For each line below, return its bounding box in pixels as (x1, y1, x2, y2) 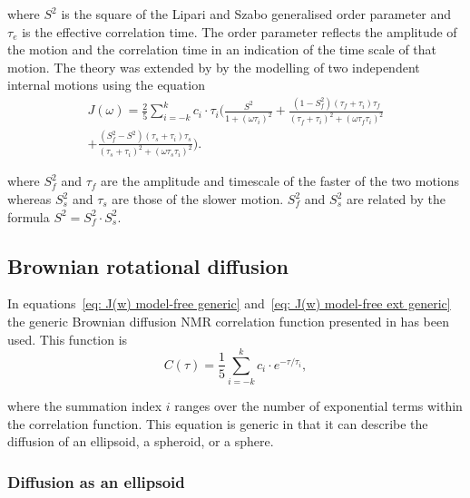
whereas (7, 190, 52, 208)
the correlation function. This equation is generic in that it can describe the (7, 414, 428, 433)
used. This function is (7, 329, 128, 348)
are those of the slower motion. (112, 190, 284, 208)
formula (7, 207, 50, 226)
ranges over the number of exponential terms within (174, 396, 463, 415)
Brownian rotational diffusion (7, 251, 289, 279)
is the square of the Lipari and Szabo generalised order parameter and (61, 5, 452, 23)
